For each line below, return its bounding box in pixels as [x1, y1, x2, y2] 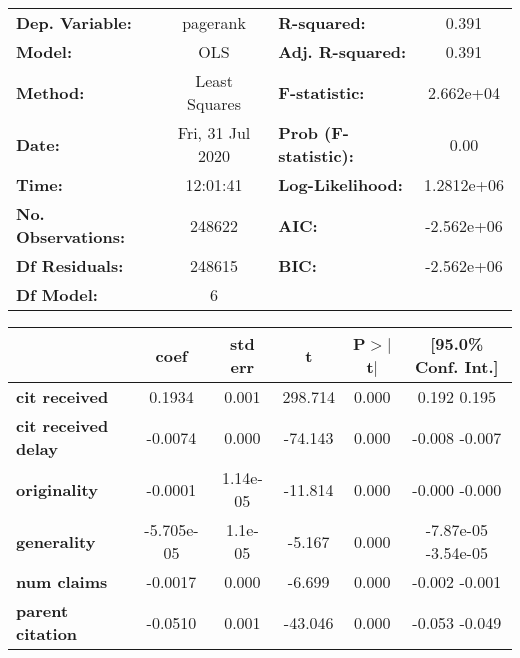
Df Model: [16, 283, 98, 306]
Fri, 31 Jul [177, 121, 251, 144]
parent [16, 599, 69, 622]
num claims [16, 570, 108, 593]
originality [16, 477, 98, 501]
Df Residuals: [16, 254, 124, 277]
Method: [16, 80, 85, 104]
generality [16, 529, 96, 553]
